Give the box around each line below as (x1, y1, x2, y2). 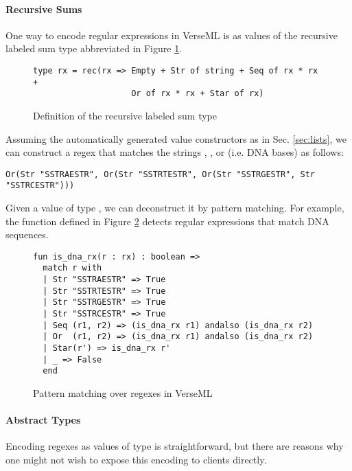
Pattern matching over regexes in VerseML (33, 386, 213, 400)
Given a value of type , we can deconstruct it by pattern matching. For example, (5, 200, 344, 215)
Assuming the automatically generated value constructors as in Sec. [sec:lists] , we (5, 131, 347, 146)
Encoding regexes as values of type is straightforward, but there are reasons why (5, 439, 344, 453)
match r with (43, 263, 102, 273)
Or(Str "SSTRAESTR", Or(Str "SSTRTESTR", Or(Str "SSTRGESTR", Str (5, 169, 316, 179)
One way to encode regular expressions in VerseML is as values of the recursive (5, 27, 338, 42)
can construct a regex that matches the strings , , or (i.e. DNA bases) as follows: (5, 145, 344, 159)
